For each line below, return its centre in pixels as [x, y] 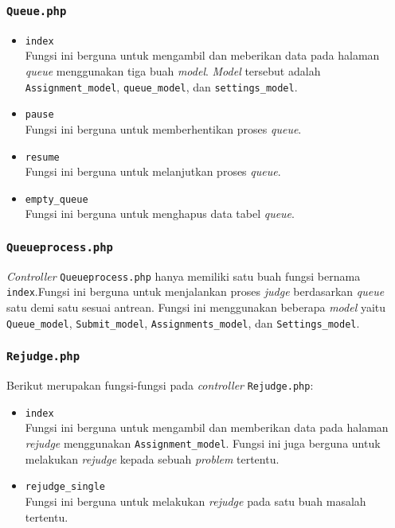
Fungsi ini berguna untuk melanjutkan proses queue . [153, 171]
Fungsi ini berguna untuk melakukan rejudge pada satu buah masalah [196, 501]
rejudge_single [65, 487]
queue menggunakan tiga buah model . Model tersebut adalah [173, 71]
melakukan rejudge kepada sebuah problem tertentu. [152, 458]
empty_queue [57, 199]
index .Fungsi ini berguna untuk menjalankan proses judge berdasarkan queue [196, 291]
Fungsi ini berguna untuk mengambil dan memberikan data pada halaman [207, 427]
